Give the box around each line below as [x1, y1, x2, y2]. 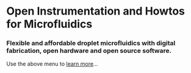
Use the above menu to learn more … [6, 60, 99, 68]
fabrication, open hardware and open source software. [6, 47, 172, 55]
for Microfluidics [6, 17, 93, 31]
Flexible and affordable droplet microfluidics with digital [6, 39, 176, 47]
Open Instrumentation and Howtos [6, 4, 185, 18]
